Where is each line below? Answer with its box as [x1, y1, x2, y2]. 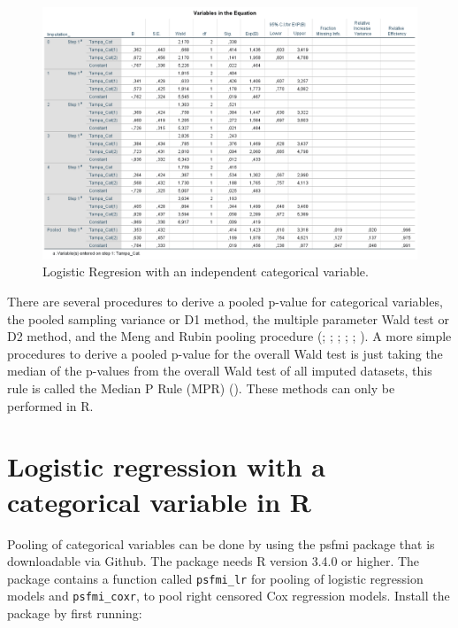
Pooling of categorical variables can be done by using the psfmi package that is [7, 534, 435, 553]
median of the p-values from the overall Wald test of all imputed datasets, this [7, 361, 432, 380]
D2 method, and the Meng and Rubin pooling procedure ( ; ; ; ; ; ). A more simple [7, 327, 452, 345]
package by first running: [7, 604, 142, 623]
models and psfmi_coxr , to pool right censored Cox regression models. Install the [7, 586, 450, 605]
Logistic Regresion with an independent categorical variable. [42, 262, 369, 281]
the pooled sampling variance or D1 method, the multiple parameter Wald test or [7, 309, 449, 328]
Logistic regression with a [7, 448, 325, 485]
